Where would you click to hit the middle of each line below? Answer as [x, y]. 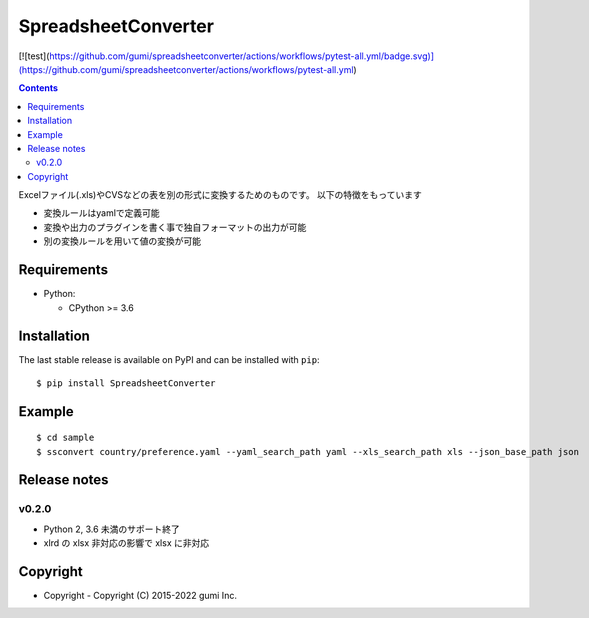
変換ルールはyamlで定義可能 [101, 213]
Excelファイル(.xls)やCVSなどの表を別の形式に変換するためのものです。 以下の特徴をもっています [220, 195]
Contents [38, 88]
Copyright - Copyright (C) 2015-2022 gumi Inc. [140, 596]
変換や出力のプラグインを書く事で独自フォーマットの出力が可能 [175, 227]
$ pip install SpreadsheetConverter [126, 383]
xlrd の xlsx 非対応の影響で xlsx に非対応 [126, 543]
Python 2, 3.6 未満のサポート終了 [111, 529]
